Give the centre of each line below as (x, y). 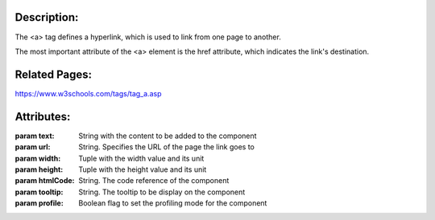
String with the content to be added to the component (168, 136)
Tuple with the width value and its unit (141, 158)
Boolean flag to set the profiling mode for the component (173, 203)
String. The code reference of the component (154, 181)
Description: (47, 17)
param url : (33, 147)
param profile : (39, 203)
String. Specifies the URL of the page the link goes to (167, 147)
